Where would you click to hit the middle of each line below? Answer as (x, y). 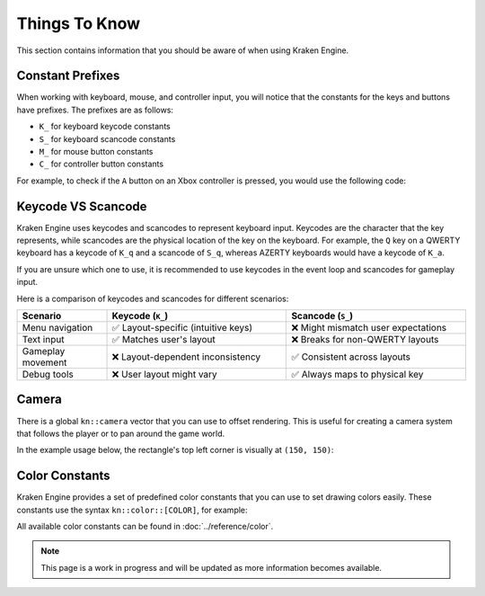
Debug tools (48, 375)
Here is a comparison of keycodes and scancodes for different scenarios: (153, 298)
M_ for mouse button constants (96, 152)
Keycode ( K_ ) (140, 316)
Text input (43, 340)
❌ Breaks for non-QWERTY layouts (365, 340)
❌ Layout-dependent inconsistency (186, 357)
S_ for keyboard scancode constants (107, 138)
